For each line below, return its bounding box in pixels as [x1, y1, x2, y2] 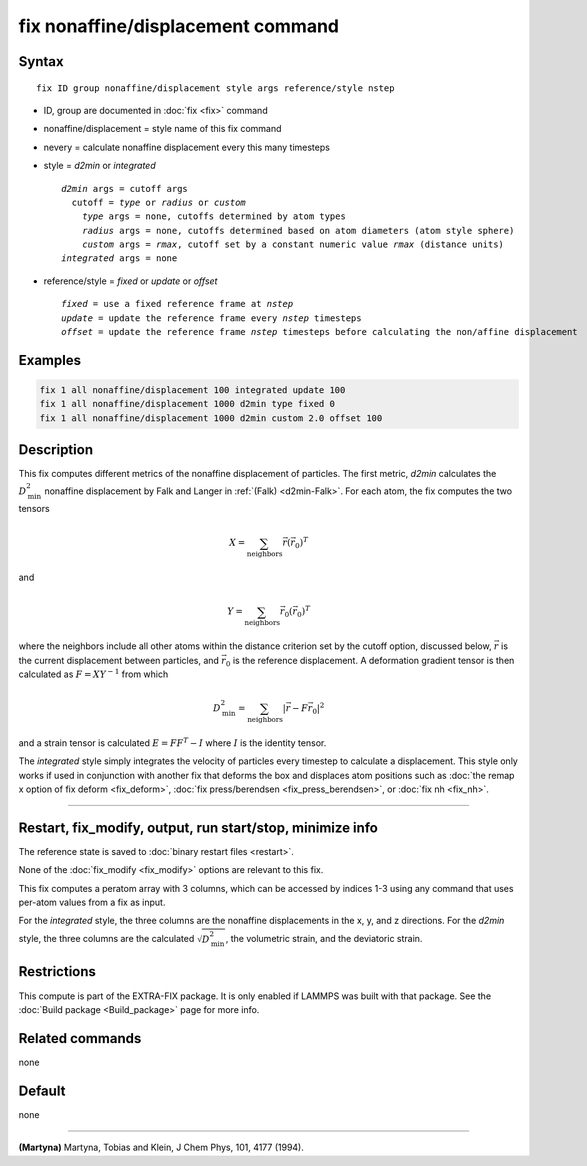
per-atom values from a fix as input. [18, 896, 166, 909]
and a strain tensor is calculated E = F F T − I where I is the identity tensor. [18, 736, 327, 749]
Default [18, 1082, 66, 1099]
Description [18, 441, 94, 459]
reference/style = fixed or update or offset [43, 275, 218, 287]
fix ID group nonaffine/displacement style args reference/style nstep [36, 82, 395, 94]
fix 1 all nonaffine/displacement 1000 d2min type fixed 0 [39, 398, 335, 410]
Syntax [18, 53, 64, 70]
